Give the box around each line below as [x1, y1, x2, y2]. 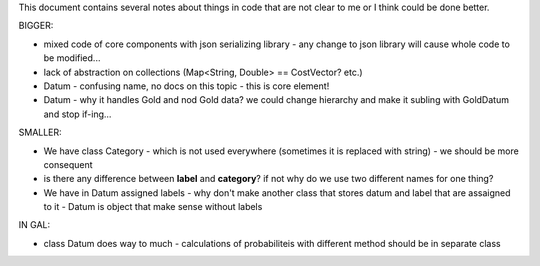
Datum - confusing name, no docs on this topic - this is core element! [43, 80, 330, 92]
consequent [43, 158, 94, 170]
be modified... [43, 52, 101, 64]
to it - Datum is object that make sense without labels [43, 201, 263, 213]
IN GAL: [18, 219, 50, 231]
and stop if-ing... [43, 108, 112, 120]
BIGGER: [18, 20, 54, 32]
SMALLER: [18, 126, 62, 139]
